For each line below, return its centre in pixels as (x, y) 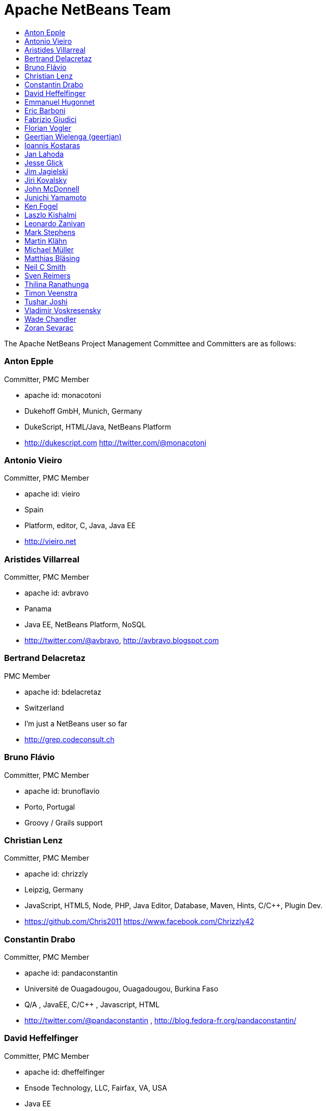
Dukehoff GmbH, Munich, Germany (83, 411)
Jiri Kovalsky (46, 180)
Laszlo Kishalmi (51, 215)
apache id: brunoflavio (62, 791)
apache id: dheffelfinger (65, 1072)
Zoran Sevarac (49, 327)
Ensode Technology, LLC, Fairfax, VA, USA (96, 1088)
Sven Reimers (48, 275)
